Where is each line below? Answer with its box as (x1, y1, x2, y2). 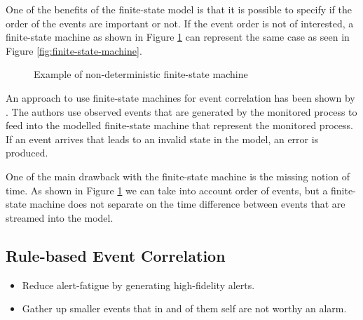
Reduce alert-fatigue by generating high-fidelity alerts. (22, 277, 255, 292)
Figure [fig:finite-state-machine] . (6, 43, 142, 58)
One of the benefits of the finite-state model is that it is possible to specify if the (6, 2, 352, 16)
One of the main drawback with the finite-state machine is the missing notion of (6, 168, 350, 183)
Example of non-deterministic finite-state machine (34, 67, 248, 81)
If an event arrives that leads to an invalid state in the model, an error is (6, 131, 319, 146)
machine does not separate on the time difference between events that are (29, 196, 345, 211)
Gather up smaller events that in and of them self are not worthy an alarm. (22, 301, 347, 316)
